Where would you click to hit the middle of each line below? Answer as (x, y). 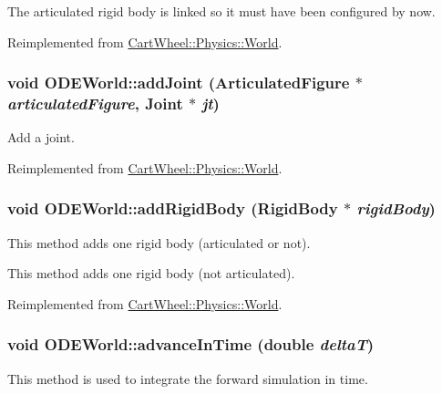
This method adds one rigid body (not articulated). (151, 273)
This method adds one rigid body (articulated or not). (159, 242)
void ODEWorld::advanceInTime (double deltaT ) (191, 344)
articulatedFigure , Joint (95, 104)
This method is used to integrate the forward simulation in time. (188, 378)
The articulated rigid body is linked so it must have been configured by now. (221, 11)
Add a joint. (41, 137)
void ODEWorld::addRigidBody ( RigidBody (173, 208)
